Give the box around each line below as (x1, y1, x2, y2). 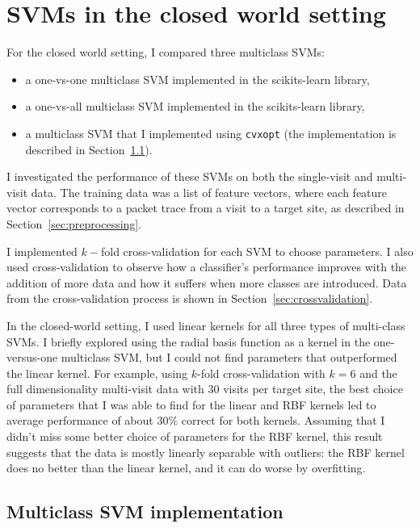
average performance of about (6, 412, 153, 429)
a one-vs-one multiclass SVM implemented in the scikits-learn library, (25, 70, 370, 87)
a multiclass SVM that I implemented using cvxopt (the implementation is (25, 124, 397, 141)
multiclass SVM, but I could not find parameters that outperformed (61, 349, 397, 366)
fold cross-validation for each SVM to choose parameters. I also (100, 242, 414, 259)
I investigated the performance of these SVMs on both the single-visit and (6, 168, 373, 185)
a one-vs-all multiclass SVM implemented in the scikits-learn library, (25, 98, 365, 115)
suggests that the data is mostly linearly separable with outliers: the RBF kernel (6, 443, 405, 460)
